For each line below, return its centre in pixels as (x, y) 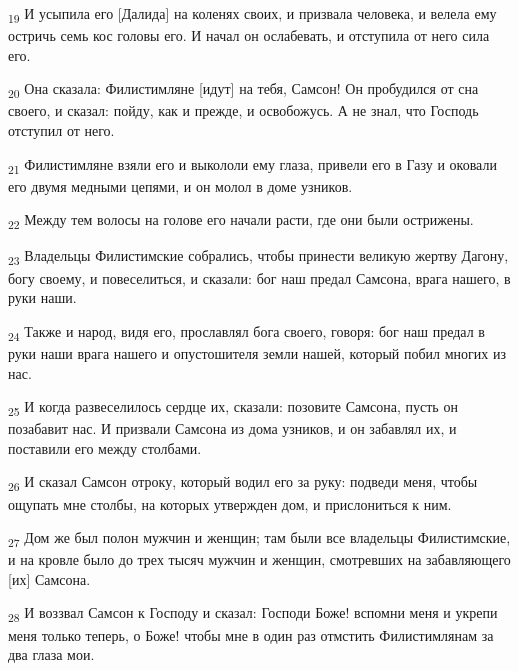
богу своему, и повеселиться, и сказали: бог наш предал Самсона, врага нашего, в (259, 277)
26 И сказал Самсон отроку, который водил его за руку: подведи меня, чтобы (243, 483)
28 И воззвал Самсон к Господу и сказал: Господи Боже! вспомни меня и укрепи (253, 614)
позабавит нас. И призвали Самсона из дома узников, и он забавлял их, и (232, 428)
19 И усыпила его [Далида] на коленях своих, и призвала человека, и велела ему (252, 14)
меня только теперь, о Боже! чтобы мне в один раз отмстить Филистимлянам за (251, 634)
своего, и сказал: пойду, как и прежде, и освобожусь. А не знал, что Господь (243, 110)
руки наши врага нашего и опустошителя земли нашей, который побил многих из (257, 352)
